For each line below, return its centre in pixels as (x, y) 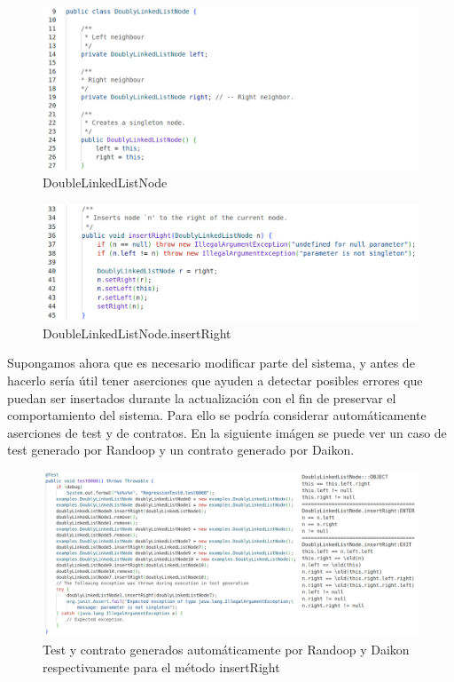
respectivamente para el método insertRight (161, 666)
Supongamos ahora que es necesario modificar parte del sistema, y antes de (211, 363)
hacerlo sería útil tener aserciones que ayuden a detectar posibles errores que (215, 381)
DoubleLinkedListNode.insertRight (137, 333)
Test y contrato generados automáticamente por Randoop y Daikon (226, 649)
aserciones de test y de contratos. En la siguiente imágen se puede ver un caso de (227, 432)
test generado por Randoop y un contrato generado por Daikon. (181, 450)
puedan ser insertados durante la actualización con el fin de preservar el (202, 397)
